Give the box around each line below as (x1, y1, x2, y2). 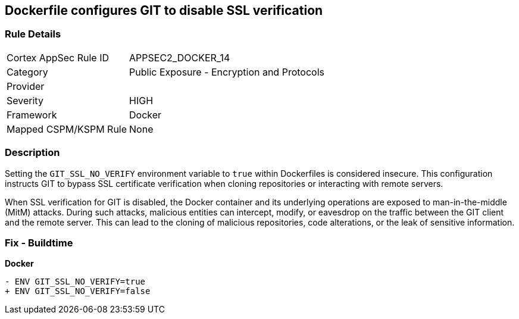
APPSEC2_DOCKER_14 (129, 51, 230, 64)
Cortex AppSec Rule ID (7, 51, 110, 64)
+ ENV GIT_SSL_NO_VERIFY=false (5, 286, 151, 296)
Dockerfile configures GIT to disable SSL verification (5, 3, 323, 18)
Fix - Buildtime (5, 236, 73, 249)
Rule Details (5, 28, 61, 40)
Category (7, 65, 48, 78)
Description (5, 146, 60, 159)
